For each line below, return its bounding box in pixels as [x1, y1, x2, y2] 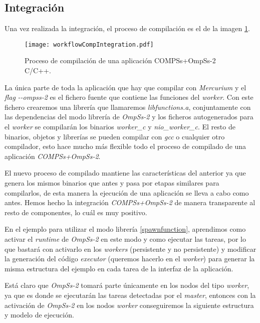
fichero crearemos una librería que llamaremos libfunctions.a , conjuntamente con [5, 101, 251, 112]
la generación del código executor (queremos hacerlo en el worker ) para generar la [5, 253, 255, 264]
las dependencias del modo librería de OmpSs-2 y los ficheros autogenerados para [5, 111, 253, 122]
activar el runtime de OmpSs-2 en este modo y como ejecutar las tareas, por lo [5, 233, 246, 244]
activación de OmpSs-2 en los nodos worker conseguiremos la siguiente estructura [5, 299, 254, 310]
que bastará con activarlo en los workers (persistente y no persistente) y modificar [5, 243, 256, 254]
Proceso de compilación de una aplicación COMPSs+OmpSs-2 [25, 55, 216, 66]
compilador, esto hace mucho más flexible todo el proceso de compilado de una [5, 141, 246, 151]
